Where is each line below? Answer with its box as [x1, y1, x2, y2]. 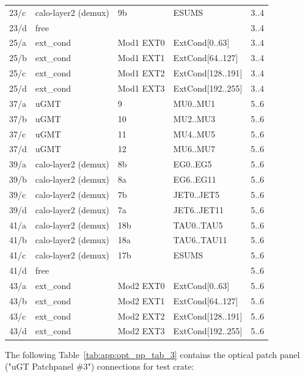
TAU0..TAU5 [173, 218, 223, 231]
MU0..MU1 [173, 97, 216, 109]
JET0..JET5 [173, 188, 220, 200]
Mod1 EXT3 [117, 81, 165, 94]
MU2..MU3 [173, 112, 216, 125]
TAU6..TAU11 [173, 233, 227, 246]
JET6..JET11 [173, 203, 224, 216]
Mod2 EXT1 [117, 294, 165, 307]
